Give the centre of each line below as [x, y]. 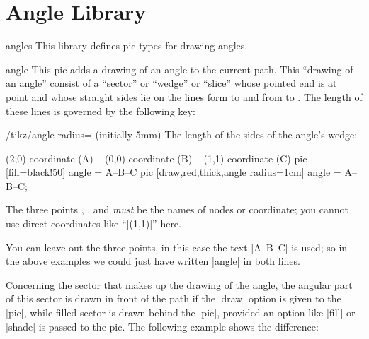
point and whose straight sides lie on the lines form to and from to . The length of [184, 96]
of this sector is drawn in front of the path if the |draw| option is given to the [174, 298]
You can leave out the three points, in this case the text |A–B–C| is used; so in [177, 247]
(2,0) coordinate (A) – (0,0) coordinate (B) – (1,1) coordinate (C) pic [157, 158]
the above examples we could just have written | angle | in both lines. [153, 261]
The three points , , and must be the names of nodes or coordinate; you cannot [177, 209]
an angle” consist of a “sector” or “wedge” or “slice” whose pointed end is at [171, 83]
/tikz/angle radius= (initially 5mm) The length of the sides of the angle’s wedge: [182, 135]
